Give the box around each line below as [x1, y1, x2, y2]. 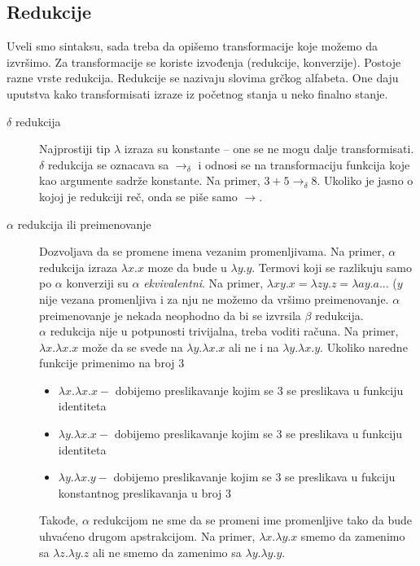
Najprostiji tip [39, 140, 111, 157]
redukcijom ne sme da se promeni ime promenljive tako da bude [93, 511, 413, 529]
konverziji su [66, 274, 129, 292]
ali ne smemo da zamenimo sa [92, 543, 242, 560]
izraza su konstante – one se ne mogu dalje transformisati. [124, 140, 414, 157]
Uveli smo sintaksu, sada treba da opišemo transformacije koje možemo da [7, 37, 378, 55]
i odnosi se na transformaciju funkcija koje [198, 156, 410, 173]
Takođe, [39, 511, 79, 529]
